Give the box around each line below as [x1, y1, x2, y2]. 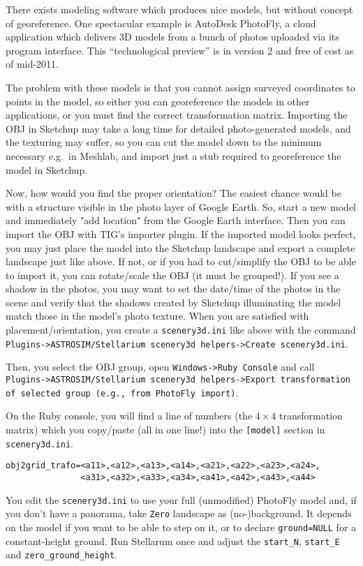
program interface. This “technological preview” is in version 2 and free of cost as [6, 43, 354, 57]
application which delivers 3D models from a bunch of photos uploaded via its [6, 29, 339, 44]
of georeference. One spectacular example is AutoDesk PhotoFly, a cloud [6, 15, 316, 30]
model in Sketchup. [6, 162, 88, 177]
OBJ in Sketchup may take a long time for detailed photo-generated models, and [6, 121, 351, 135]
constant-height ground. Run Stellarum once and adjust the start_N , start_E [6, 533, 340, 548]
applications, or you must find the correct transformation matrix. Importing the [6, 107, 348, 122]
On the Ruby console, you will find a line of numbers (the [6, 408, 253, 423]
